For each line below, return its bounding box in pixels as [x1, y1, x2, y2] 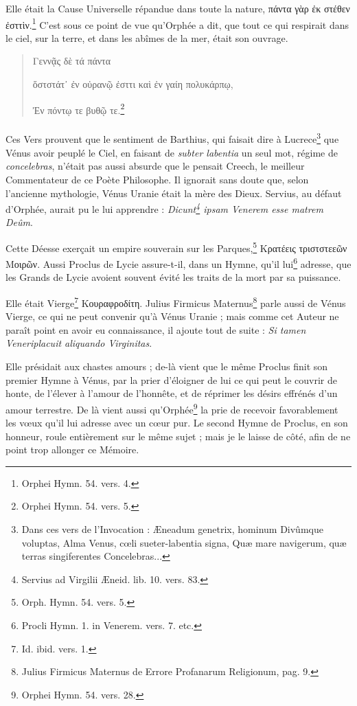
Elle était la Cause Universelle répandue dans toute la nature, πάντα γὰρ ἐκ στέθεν [5, 1, 350, 15]
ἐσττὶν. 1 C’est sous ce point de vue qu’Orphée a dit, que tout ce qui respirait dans [5, 15, 349, 32]
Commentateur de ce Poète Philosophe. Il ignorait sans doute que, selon [5, 172, 309, 186]
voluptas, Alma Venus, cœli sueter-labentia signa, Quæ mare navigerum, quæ [21, 535, 347, 549]
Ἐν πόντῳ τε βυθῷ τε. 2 [32, 100, 125, 117]
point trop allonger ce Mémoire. [5, 442, 139, 457]
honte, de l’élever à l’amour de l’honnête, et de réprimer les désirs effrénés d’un [5, 386, 338, 400]
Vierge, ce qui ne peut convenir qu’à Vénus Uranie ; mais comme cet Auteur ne [5, 309, 339, 323]
